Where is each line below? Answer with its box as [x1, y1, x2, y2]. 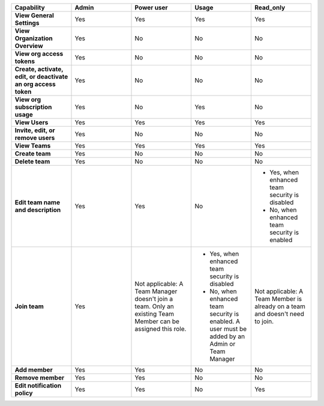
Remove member [14, 374, 65, 381]
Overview [14, 42, 43, 50]
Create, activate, [14, 65, 64, 73]
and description [14, 206, 61, 214]
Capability [14, 4, 45, 11]
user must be [209, 325, 247, 333]
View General [14, 11, 54, 19]
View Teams [14, 142, 51, 150]
